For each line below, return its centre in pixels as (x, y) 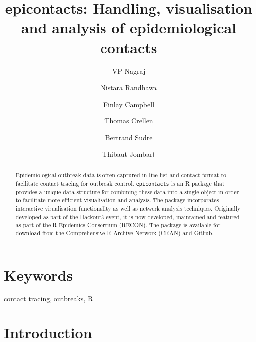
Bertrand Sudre (129, 137)
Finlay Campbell (129, 104)
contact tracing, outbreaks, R (49, 298)
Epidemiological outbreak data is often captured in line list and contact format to (121, 175)
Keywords (39, 274)
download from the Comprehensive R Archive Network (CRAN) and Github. (115, 233)
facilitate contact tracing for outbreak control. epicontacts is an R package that (120, 183)
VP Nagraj (129, 71)
